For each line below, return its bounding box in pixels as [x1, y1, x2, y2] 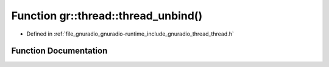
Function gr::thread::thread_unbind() [11, 9, 203, 22]
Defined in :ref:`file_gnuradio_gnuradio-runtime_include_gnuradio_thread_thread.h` [26, 30, 234, 37]
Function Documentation [11, 46, 108, 56]
